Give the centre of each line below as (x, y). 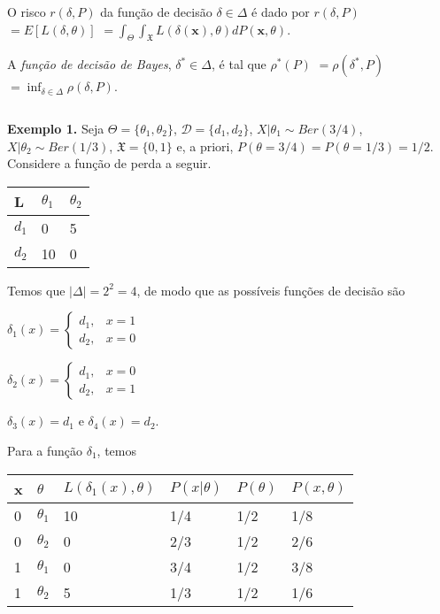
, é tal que (239, 64)
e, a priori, (205, 146)
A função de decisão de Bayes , (89, 64)
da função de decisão (156, 12)
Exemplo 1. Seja (56, 128)
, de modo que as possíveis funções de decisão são (271, 290)
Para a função (45, 450)
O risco (27, 12)
